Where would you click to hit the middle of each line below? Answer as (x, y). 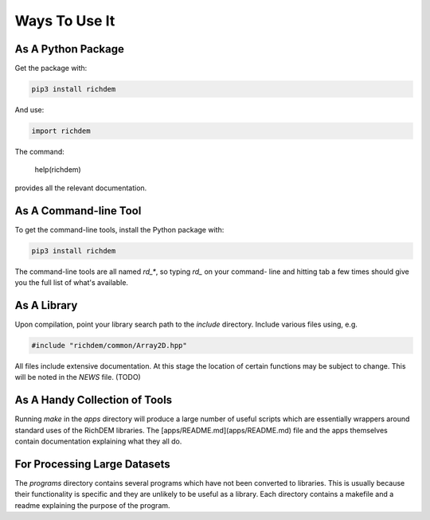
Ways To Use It (65, 21)
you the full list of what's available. (72, 283)
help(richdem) (58, 170)
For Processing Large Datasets (92, 464)
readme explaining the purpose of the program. (92, 505)
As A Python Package (70, 49)
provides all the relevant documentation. (81, 188)
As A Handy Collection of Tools (94, 400)
